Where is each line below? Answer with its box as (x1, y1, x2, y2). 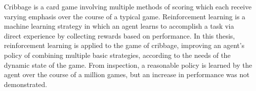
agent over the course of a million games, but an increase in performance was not (4, 69, 250, 80)
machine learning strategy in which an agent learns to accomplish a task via (4, 21, 234, 31)
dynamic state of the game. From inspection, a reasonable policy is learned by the (4, 59, 252, 70)
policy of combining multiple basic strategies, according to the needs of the (4, 49, 231, 60)
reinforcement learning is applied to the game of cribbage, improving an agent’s (4, 40, 245, 50)
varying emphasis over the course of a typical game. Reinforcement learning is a (4, 11, 246, 21)
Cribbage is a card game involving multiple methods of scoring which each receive (4, 1, 252, 11)
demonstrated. (4, 79, 47, 89)
